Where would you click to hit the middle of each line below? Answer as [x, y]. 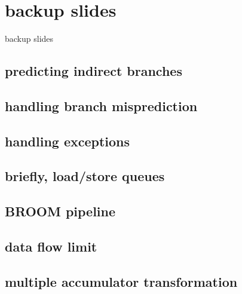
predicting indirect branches [94, 71]
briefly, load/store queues [85, 176]
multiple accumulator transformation [121, 281]
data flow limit [51, 246]
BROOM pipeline [60, 211]
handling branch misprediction [101, 105]
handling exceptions [68, 141]
